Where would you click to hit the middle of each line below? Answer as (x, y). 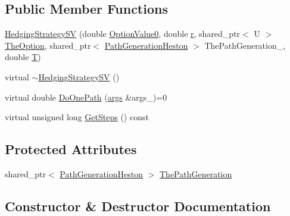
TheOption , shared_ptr (48, 45)
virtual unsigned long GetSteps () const (77, 117)
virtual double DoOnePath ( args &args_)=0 (86, 97)
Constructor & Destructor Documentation (138, 206)
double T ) (23, 57)
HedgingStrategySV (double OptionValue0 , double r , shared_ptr (123, 34)
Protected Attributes (71, 149)
